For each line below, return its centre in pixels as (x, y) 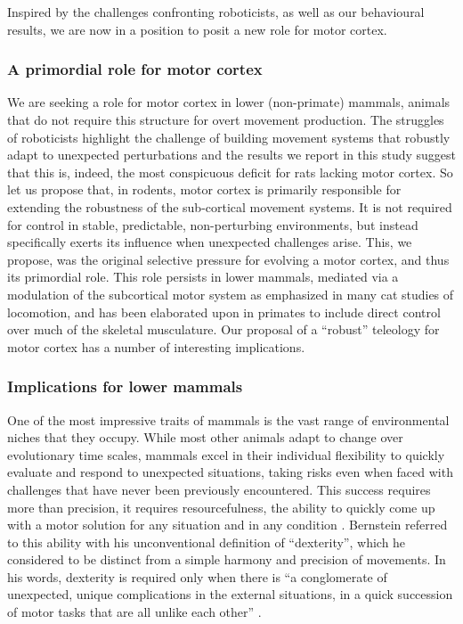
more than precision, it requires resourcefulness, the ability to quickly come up (221, 507)
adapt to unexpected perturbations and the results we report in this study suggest (231, 155)
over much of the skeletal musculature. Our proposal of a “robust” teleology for (223, 329)
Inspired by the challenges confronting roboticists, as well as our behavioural (216, 12)
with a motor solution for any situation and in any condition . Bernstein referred (227, 525)
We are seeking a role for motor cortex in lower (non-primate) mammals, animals (229, 102)
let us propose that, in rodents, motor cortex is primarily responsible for (204, 189)
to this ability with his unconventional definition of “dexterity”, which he (207, 542)
